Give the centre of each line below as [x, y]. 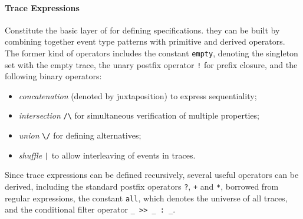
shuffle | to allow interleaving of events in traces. [107, 155]
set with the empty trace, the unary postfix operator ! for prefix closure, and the [151, 64]
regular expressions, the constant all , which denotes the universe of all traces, [146, 198]
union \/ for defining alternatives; [80, 135]
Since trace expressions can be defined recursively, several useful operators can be [152, 175]
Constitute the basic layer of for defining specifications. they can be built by [142, 30]
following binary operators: [53, 76]
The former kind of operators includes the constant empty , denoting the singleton [151, 53]
